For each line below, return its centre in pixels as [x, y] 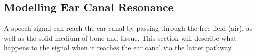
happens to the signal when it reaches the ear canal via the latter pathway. [119, 48]
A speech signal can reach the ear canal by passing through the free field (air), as [128, 28]
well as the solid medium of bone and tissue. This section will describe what [120, 38]
